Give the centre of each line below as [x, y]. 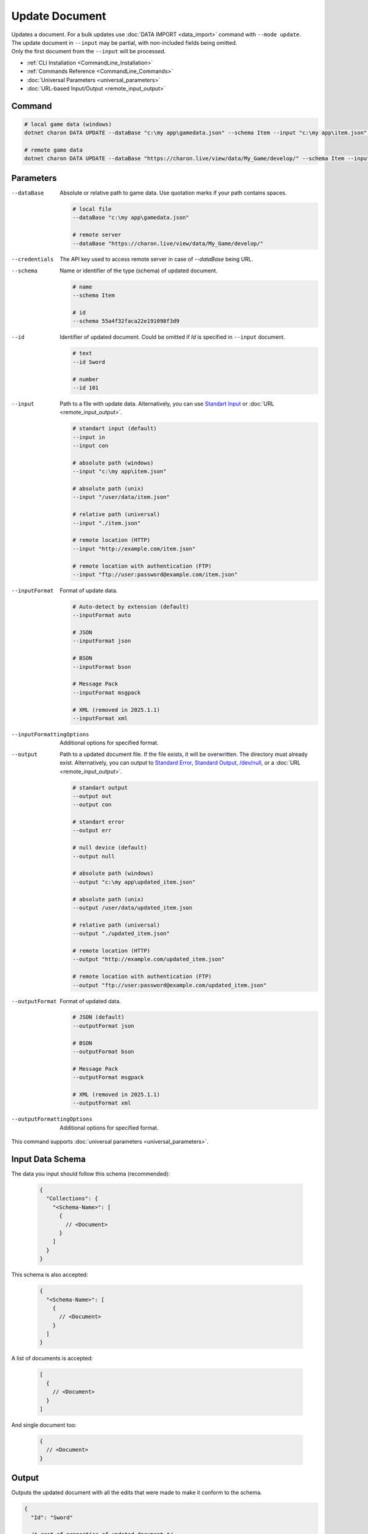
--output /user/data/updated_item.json [132, 908]
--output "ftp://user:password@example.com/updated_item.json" [170, 985]
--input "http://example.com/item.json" [134, 549]
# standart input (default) [115, 429]
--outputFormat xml [102, 1103]
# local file [92, 209]
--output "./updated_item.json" [121, 934]
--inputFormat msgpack [107, 692]
